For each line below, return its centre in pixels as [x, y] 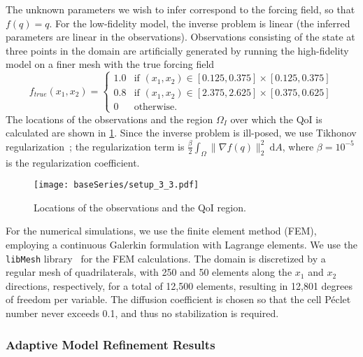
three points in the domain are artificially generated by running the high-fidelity [177, 50]
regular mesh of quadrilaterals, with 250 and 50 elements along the [149, 272]
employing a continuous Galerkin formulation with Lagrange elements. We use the [182, 244]
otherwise [154, 107]
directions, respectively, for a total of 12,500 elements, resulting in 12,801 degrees [179, 285]
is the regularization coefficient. [73, 162]
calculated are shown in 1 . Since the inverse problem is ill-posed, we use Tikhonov [181, 133]
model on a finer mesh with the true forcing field [110, 64]
